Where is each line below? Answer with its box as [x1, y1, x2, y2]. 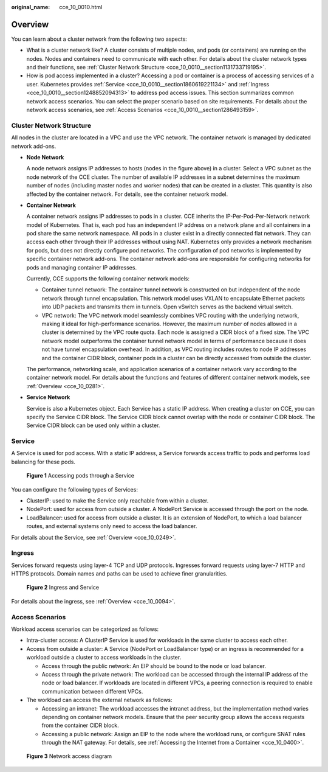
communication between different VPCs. [41, 687, 143, 695]
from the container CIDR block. [41, 722, 120, 729]
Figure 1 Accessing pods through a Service [26, 472, 135, 479]
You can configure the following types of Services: [11, 485, 138, 493]
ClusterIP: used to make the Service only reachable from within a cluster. [26, 496, 209, 504]
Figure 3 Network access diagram [26, 753, 112, 760]
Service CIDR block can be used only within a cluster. [26, 422, 160, 429]
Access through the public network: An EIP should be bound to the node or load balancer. [41, 662, 267, 669]
